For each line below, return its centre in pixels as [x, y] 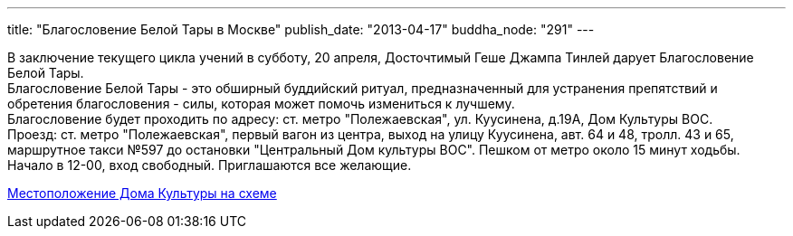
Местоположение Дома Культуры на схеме [142, 193]
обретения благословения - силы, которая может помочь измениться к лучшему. [261, 104]
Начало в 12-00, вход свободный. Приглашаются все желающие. [210, 165]
